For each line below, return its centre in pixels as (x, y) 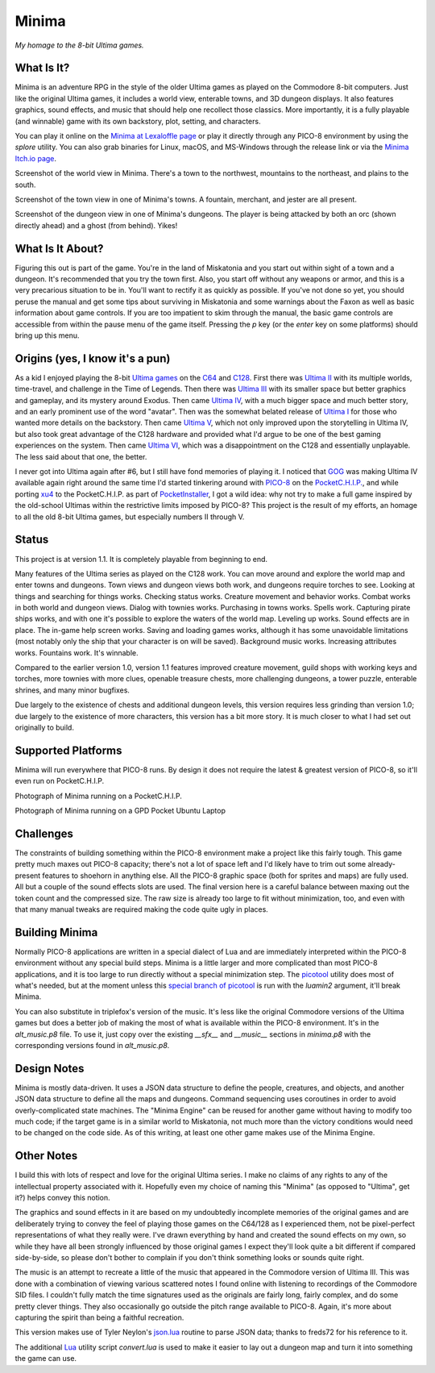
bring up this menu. (47, 335)
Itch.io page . (35, 158)
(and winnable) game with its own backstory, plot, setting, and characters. (138, 121)
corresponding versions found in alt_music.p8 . (92, 1045)
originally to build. (44, 727)
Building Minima (56, 932)
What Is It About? (59, 249)
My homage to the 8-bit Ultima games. (79, 45)
